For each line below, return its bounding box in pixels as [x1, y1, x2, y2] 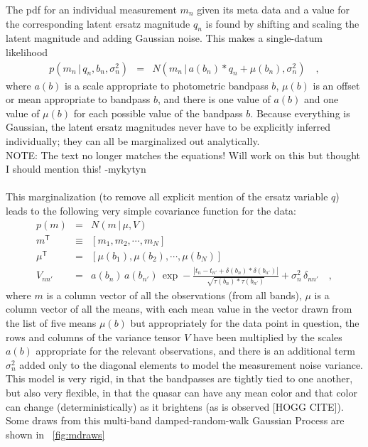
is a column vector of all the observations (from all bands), [46, 287, 302, 302]
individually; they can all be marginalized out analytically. [6, 133, 260, 148]
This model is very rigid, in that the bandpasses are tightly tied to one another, [6, 371, 353, 386]
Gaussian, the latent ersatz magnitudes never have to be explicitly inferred [6, 119, 331, 134]
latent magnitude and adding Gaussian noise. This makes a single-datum [6, 31, 323, 45]
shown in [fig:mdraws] [6, 426, 105, 441]
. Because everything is [250, 105, 350, 120]
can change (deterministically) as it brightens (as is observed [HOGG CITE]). [6, 399, 344, 414]
